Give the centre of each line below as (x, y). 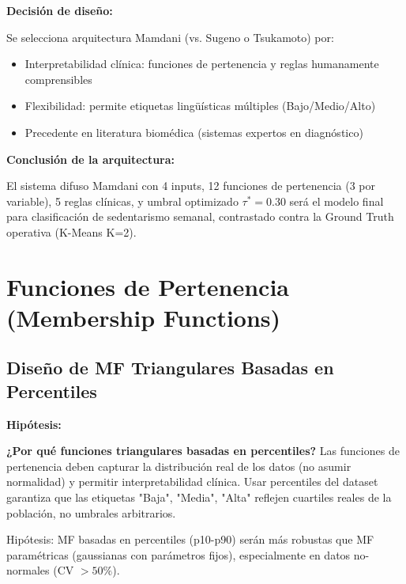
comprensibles (58, 79)
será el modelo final (336, 201)
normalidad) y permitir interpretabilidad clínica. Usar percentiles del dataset (192, 482)
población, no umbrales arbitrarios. (91, 512)
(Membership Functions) (144, 317)
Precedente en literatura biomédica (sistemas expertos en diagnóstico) (194, 132)
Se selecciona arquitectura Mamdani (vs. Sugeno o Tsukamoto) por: (170, 37)
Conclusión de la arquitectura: (91, 159)
